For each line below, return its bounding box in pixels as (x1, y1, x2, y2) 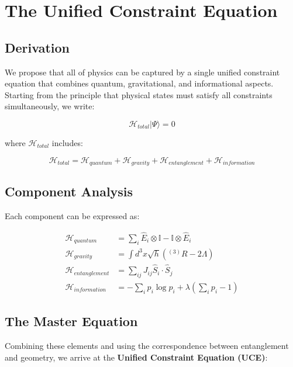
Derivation (5, 38, 70, 56)
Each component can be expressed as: (5, 210, 140, 222)
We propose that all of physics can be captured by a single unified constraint (5, 65, 280, 78)
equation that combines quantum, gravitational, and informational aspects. (5, 77, 274, 89)
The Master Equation (5, 312, 138, 330)
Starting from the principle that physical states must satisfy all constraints (5, 88, 273, 101)
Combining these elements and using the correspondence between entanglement (5, 340, 289, 352)
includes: (51, 136, 83, 148)
